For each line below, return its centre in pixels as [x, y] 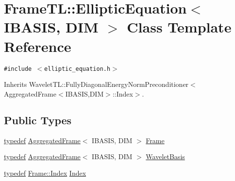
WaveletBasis [165, 156]
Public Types [38, 120]
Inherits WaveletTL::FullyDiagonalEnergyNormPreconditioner [96, 84]
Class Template [179, 27]
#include [18, 69]
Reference [38, 46]
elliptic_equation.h [77, 69]
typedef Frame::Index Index [45, 173]
